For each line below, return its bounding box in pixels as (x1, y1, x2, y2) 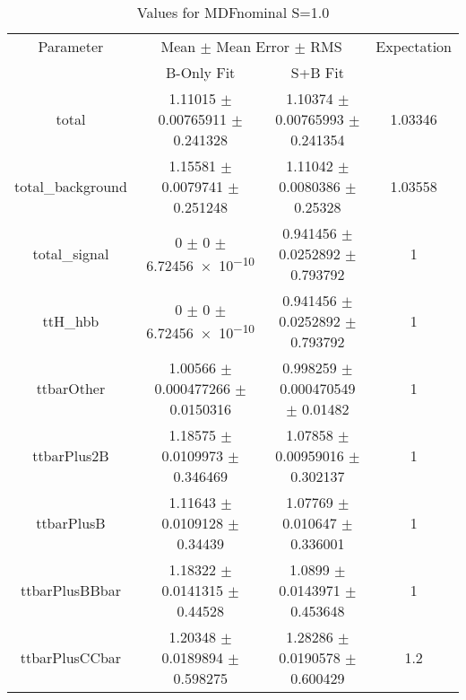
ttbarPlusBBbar (20, 580, 121, 600)
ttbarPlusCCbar (20, 647, 122, 668)
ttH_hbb (42, 311, 99, 331)
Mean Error (216, 36, 290, 57)
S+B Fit (290, 62, 344, 83)
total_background (14, 176, 127, 197)
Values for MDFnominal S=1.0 (136, 2, 330, 22)
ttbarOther (36, 378, 106, 398)
